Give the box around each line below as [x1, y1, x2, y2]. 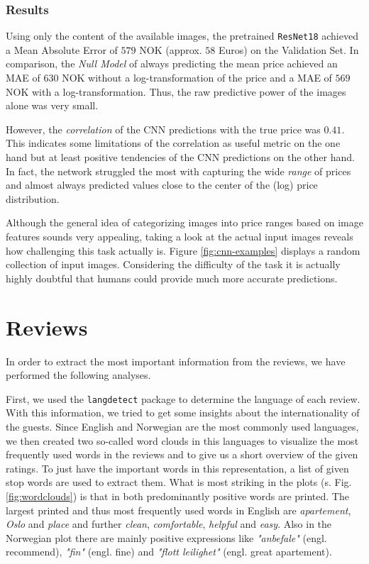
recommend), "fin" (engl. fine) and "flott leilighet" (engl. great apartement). [6, 544, 332, 559]
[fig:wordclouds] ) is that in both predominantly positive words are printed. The [6, 488, 349, 503]
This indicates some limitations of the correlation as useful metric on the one [6, 136, 341, 150]
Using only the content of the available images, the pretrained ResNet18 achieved [6, 28, 358, 43]
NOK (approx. [139, 42, 202, 57]
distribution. [6, 191, 60, 206]
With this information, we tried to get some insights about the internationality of [6, 405, 360, 420]
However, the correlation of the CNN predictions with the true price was [6, 121, 321, 136]
